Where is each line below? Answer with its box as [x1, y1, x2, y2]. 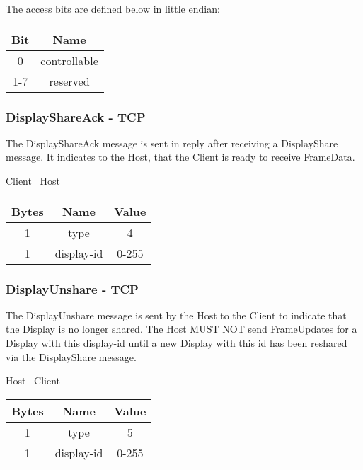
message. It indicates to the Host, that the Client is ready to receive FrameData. [6, 149, 355, 164]
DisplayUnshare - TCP [6, 280, 139, 297]
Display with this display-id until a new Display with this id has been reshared [6, 336, 347, 350]
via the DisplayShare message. [6, 349, 137, 364]
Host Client [6, 373, 61, 388]
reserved [49, 72, 90, 89]
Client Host [6, 173, 61, 188]
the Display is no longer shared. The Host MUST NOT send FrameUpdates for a [6, 321, 357, 336]
